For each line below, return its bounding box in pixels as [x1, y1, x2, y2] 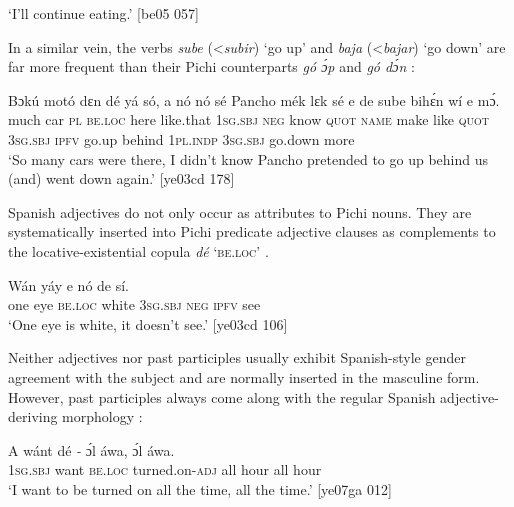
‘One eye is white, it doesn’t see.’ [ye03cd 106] [8, 313, 288, 334]
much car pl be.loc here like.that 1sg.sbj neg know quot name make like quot [8, 109, 489, 130]
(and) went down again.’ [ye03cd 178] [8, 168, 235, 189]
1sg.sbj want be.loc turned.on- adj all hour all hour [8, 459, 322, 480]
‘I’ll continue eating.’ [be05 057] [8, 3, 199, 23]
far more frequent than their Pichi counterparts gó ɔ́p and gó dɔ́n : [8, 56, 415, 77]
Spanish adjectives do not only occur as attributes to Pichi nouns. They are [8, 201, 472, 222]
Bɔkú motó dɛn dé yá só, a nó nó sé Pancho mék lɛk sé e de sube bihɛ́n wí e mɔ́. [8, 89, 500, 110]
